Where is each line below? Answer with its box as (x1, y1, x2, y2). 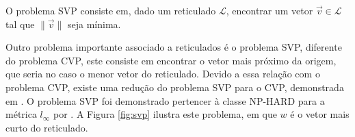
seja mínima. (68, 16, 121, 31)
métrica (5, 107, 37, 121)
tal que (5, 16, 35, 31)
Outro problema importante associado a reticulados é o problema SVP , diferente (5, 40, 342, 54)
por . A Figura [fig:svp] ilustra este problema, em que (53, 107, 277, 121)
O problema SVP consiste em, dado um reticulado (5, 3, 216, 17)
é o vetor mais (290, 107, 350, 121)
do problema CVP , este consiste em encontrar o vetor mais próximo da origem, (5, 53, 337, 67)
